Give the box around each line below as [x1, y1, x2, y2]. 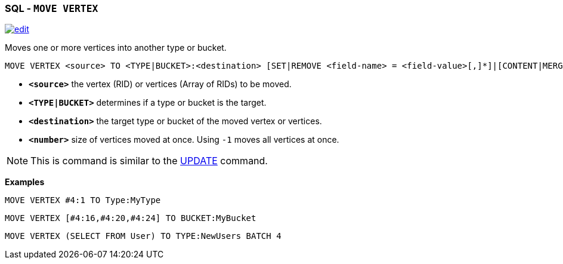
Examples [5, 177, 45, 188]
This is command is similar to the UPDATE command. [30, 155, 268, 167]
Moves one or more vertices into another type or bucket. [5, 42, 227, 53]
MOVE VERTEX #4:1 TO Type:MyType [5, 195, 161, 205]
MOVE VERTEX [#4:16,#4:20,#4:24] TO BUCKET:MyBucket [5, 213, 256, 223]
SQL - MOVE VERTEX [5, 2, 98, 14]
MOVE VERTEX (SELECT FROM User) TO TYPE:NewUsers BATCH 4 [5, 231, 281, 241]
